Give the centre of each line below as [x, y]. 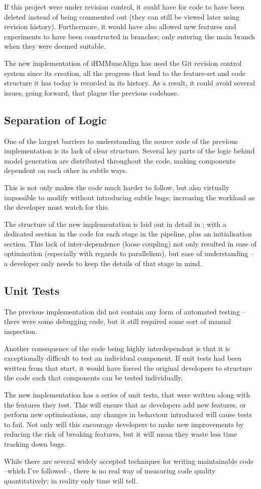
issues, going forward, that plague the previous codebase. [92, 92]
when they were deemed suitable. [55, 46]
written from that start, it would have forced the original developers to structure [128, 368]
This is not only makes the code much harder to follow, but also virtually [117, 187]
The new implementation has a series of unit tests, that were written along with [127, 395]
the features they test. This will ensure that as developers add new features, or [125, 404]
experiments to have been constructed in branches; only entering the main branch [130, 36]
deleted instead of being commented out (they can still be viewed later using [122, 16]
